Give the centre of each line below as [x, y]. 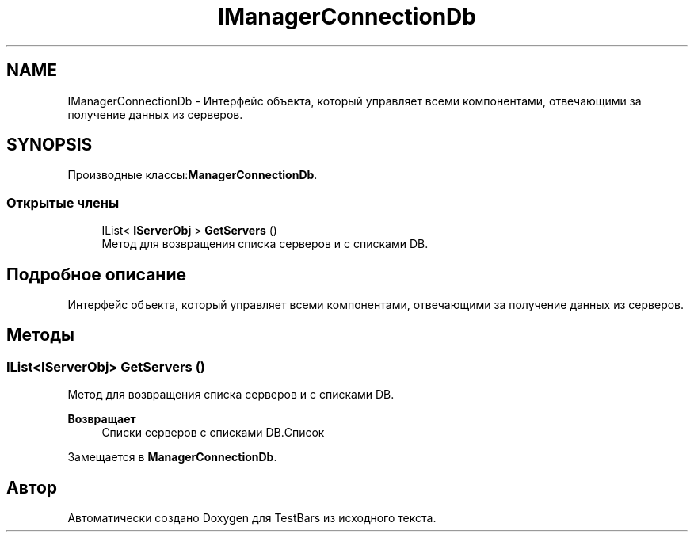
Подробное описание [96, 274]
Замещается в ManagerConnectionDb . [172, 457]
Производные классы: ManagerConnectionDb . [193, 175]
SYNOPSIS [50, 145]
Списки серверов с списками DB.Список [213, 433]
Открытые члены [63, 202]
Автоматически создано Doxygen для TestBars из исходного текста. [252, 518]
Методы [40, 335]
